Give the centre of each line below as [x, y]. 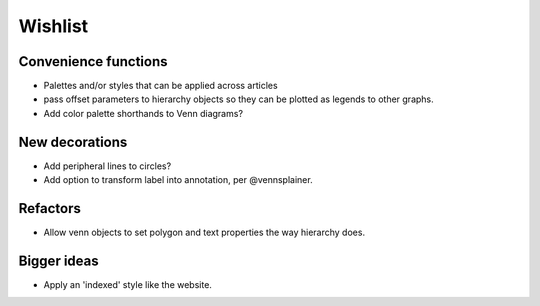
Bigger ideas [58, 260]
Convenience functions [93, 61]
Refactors [50, 208]
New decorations [73, 141]
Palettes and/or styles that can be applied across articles [161, 86]
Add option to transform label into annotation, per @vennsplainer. [178, 180]
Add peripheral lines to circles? [107, 166]
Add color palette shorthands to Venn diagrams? [143, 113]
